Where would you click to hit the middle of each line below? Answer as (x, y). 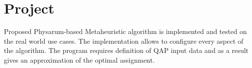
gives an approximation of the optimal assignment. (79, 59)
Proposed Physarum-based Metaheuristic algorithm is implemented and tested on (126, 31)
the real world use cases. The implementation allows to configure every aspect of (124, 41)
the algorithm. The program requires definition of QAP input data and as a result (126, 50)
